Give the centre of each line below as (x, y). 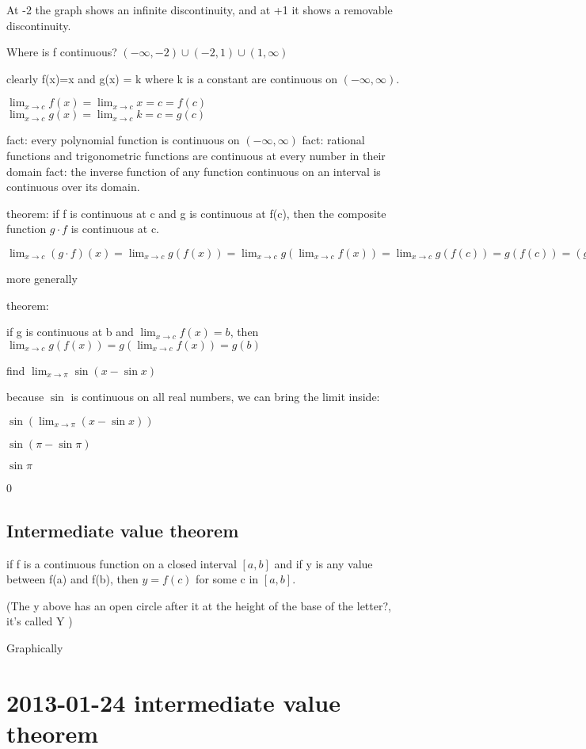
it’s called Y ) (40, 621)
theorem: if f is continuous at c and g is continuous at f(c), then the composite (196, 213)
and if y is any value (323, 563)
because (25, 397)
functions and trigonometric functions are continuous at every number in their (196, 155)
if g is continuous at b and (70, 332)
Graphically (35, 648)
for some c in (227, 579)
